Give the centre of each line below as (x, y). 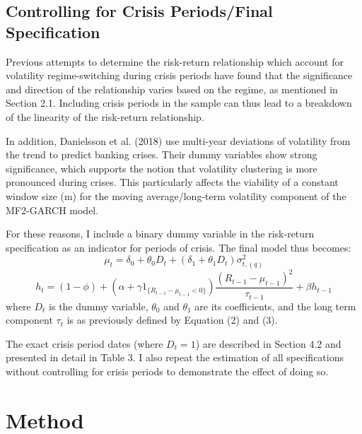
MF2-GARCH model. (52, 210)
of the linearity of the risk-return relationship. (105, 116)
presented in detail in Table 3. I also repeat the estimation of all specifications (175, 357)
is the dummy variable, (99, 306)
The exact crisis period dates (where (84, 343)
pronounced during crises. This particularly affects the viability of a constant (172, 182)
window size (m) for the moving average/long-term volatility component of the (176, 195)
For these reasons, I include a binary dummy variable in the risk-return (160, 234)
